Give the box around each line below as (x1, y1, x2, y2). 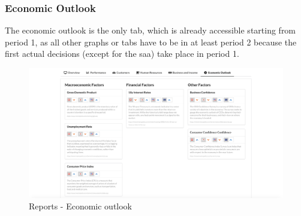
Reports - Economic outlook (29, 200, 133, 212)
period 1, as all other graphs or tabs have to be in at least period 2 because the (5, 35, 297, 48)
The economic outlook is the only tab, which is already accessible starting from (5, 24, 296, 36)
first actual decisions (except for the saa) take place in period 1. (5, 47, 239, 60)
